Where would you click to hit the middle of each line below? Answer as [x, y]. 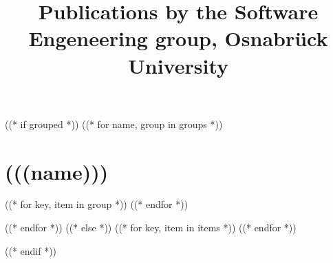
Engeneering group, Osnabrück [178, 38]
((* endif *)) [31, 250]
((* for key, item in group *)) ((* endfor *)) [97, 204]
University [178, 65]
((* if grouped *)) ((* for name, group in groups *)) [114, 124]
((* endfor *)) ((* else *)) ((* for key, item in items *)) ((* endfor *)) [151, 228]
